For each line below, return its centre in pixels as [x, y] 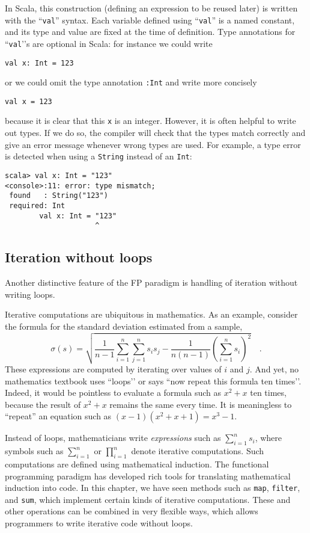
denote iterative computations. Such [198, 451]
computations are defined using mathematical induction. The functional [137, 464]
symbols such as [34, 451]
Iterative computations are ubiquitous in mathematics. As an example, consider [151, 314]
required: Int [37, 205]
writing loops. [30, 294]
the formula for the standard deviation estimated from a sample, [124, 326]
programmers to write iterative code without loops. [99, 523]
